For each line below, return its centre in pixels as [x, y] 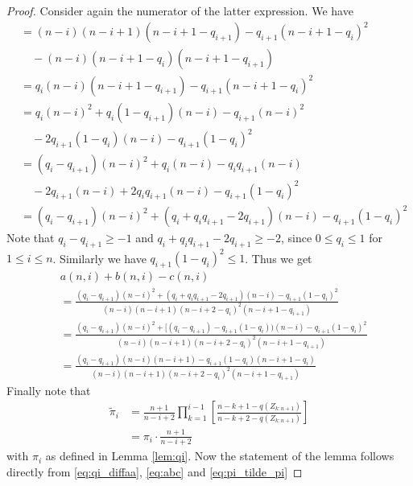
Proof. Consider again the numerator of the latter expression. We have [180, 10]
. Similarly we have [99, 258]
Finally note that [49, 390]
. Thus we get [279, 258]
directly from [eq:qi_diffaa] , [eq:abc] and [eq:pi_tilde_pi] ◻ [155, 471]
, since [297, 237]
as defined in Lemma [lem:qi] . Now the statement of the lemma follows [220, 456]
